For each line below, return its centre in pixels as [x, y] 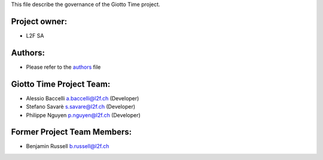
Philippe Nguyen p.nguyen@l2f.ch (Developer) [83, 115]
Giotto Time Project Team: [61, 84]
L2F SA [35, 35]
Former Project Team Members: [71, 132]
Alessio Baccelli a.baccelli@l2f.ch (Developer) [83, 98]
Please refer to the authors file [63, 67]
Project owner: [39, 21]
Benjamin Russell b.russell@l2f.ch [68, 146]
